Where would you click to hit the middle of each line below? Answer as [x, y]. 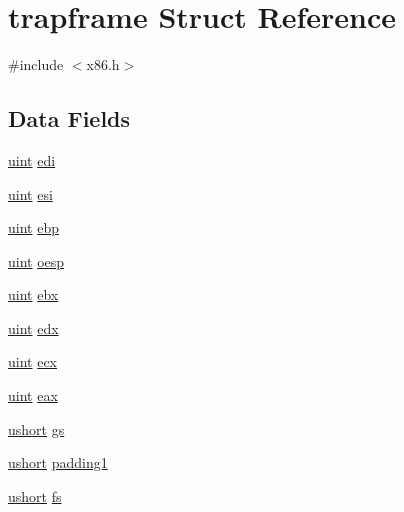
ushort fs [35, 495]
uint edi [32, 159]
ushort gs [36, 428]
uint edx [33, 327]
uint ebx [33, 294]
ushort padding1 [58, 462]
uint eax [33, 395]
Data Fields [69, 118]
